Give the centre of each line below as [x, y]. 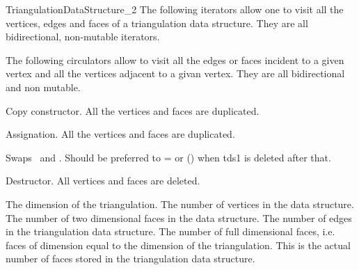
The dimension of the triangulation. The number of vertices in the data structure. [180, 204]
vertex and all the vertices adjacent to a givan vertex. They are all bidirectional [175, 73]
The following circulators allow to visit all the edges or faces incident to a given [175, 59]
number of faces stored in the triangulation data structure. [130, 259]
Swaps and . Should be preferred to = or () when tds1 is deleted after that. [168, 157]
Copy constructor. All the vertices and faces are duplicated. [133, 110]
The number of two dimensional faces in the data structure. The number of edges [179, 217]
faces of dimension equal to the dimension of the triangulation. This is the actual [178, 245]
